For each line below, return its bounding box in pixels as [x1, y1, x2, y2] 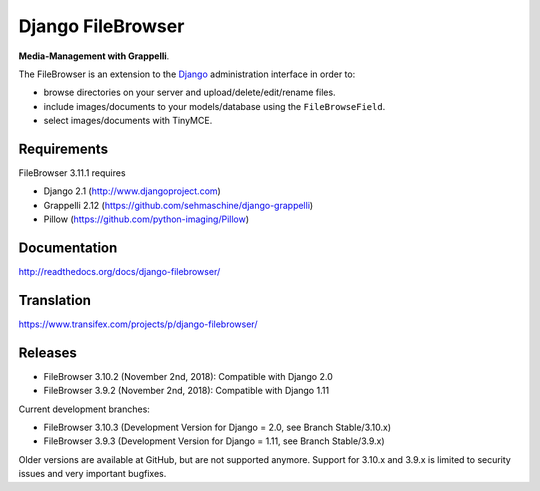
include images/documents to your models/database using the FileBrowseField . [43, 100, 386, 112]
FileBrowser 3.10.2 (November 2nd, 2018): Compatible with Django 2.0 [43, 370, 334, 382]
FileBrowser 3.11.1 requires [18, 167, 126, 179]
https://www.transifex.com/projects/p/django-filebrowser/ [18, 318, 258, 330]
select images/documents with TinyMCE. [43, 115, 213, 127]
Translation [18, 291, 92, 309]
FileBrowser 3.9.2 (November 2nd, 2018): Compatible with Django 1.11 [43, 385, 330, 397]
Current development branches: [18, 403, 150, 415]
